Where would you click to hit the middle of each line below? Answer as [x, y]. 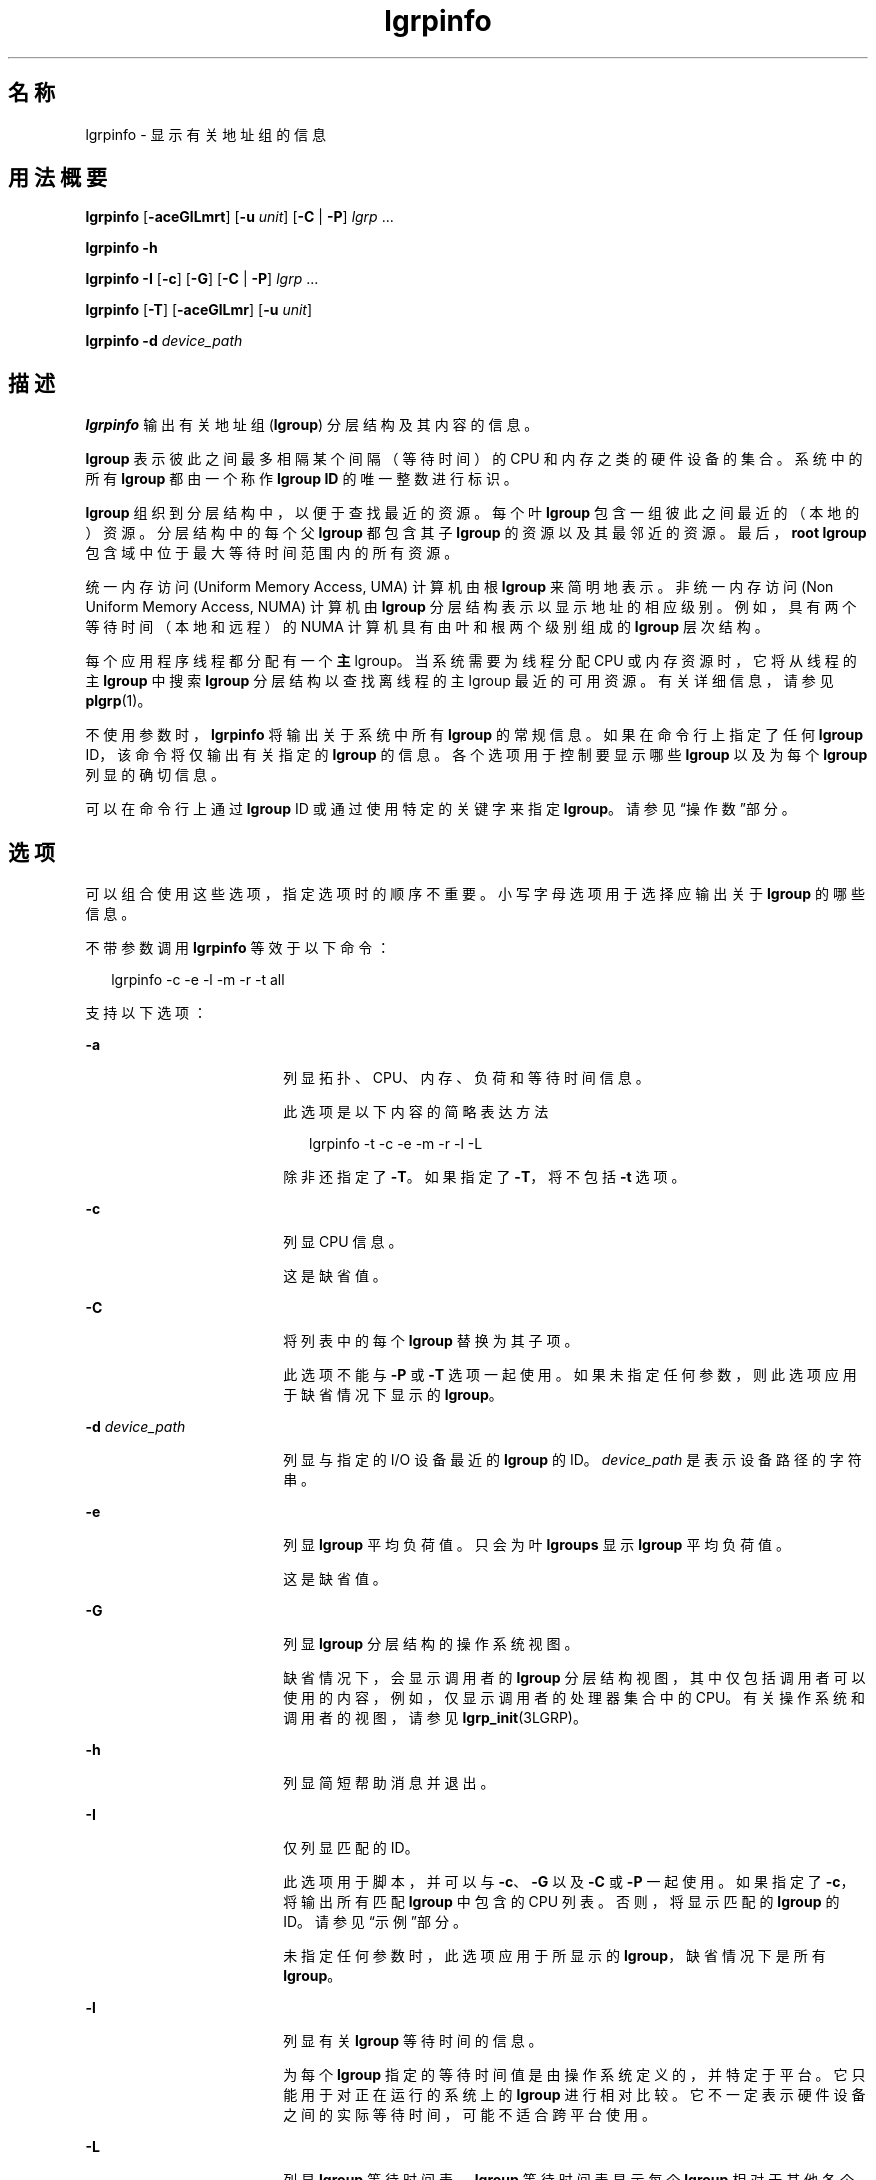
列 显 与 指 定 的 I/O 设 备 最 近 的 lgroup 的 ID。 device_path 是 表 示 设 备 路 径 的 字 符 [572, 1460]
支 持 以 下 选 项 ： [146, 1013]
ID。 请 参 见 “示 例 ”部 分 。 [375, 1922]
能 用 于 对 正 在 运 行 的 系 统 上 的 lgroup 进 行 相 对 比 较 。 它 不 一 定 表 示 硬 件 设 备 [574, 2095]
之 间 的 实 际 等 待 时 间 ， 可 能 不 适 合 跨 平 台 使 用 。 [469, 2115]
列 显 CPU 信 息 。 [343, 1242]
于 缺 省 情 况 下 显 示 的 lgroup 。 [393, 1395]
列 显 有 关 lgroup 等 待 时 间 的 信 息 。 [413, 2041]
